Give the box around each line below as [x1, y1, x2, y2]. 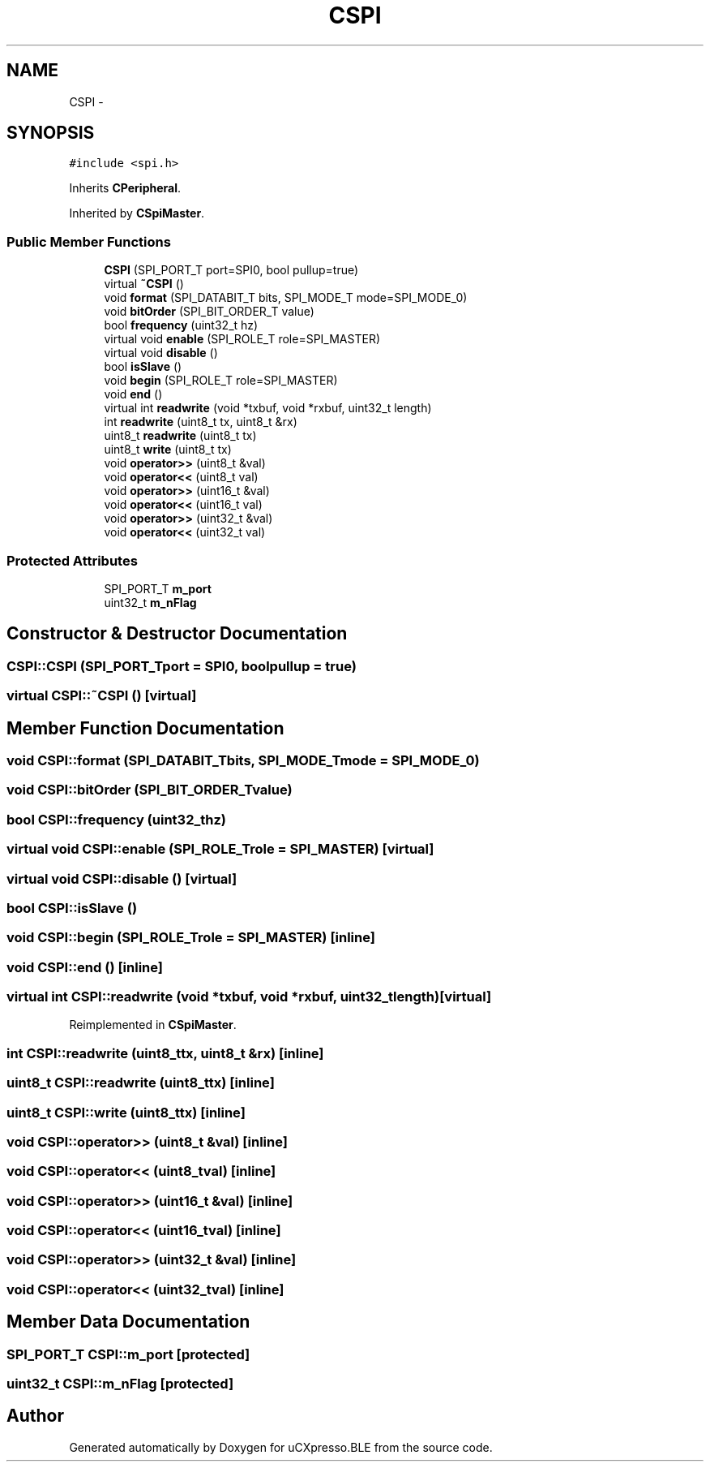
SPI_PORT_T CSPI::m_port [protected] [6, 1345, 250, 1363]
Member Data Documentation [6, 1311, 250, 1332]
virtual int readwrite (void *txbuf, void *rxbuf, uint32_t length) [104, 401, 432, 415]
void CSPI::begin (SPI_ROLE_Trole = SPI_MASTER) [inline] [6, 929, 375, 946]
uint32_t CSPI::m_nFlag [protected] [6, 1375, 234, 1392]
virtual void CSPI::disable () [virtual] [6, 870, 237, 887]
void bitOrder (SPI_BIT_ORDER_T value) [104, 304, 314, 319]
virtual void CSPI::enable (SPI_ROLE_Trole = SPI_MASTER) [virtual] [6, 841, 434, 858]
